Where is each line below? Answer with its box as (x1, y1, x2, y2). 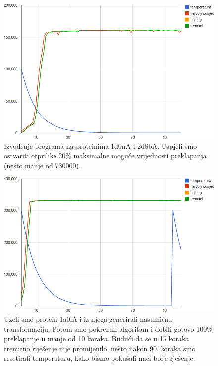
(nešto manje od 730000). (4, 160, 81, 170)
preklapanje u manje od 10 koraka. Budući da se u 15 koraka (4, 333, 189, 344)
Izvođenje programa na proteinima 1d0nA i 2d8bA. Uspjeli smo (4, 140, 197, 151)
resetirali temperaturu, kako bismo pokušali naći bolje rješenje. (4, 353, 195, 363)
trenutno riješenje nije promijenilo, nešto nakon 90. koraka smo (4, 343, 196, 353)
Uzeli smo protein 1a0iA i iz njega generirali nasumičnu (4, 314, 172, 324)
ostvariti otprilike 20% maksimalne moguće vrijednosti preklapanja (4, 150, 207, 161)
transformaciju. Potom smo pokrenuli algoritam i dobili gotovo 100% (4, 323, 213, 334)
